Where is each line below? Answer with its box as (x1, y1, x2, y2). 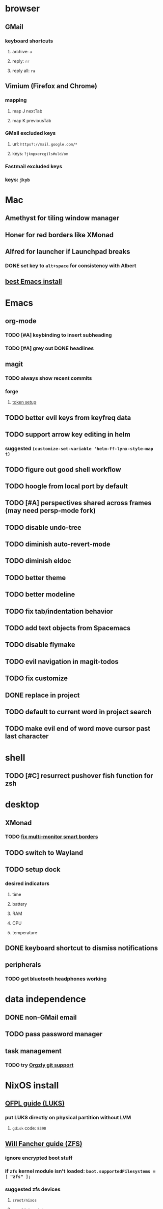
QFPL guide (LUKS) (5, 1099, 65, 1108)
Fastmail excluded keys (5, 163, 62, 170)
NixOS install (5, 1080, 59, 1091)
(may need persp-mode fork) (5, 507, 96, 515)
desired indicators (5, 880, 50, 887)
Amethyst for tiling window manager (5, 214, 119, 222)
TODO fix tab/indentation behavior (5, 607, 113, 616)
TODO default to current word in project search (5, 707, 152, 716)
